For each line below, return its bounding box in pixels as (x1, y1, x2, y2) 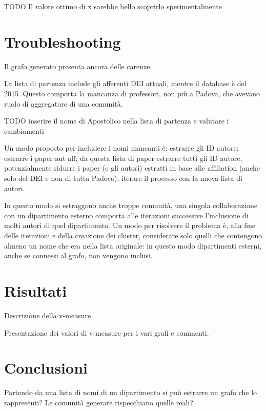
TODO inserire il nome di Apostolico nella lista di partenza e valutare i (4, 115, 229, 126)
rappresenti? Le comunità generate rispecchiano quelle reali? (4, 397, 193, 407)
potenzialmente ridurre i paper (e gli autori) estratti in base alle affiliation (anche (4, 162, 260, 173)
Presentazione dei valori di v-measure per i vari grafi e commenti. (4, 327, 209, 338)
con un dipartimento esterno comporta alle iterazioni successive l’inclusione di (4, 210, 249, 220)
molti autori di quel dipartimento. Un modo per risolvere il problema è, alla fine (4, 220, 255, 231)
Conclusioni (4, 357, 88, 378)
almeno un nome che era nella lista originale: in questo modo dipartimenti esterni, (4, 240, 262, 251)
